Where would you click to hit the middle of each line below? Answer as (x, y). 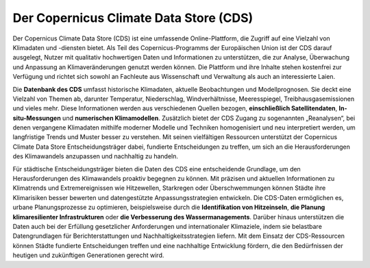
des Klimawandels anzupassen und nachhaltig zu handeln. (95, 156)
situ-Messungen (37, 118)
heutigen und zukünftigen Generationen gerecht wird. (88, 255)
